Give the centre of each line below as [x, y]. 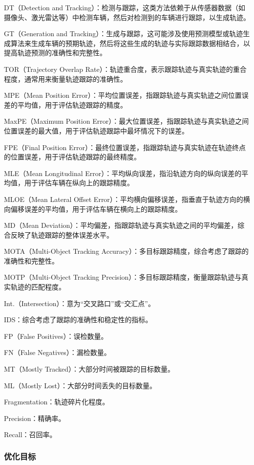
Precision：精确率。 [35, 418]
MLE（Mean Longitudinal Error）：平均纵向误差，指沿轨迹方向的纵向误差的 [123, 173]
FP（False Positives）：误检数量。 [56, 336]
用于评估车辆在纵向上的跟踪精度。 [79, 183]
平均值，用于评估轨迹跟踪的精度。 [72, 104]
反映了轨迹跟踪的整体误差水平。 [62, 234]
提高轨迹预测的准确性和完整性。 [55, 53]
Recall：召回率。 [30, 434]
